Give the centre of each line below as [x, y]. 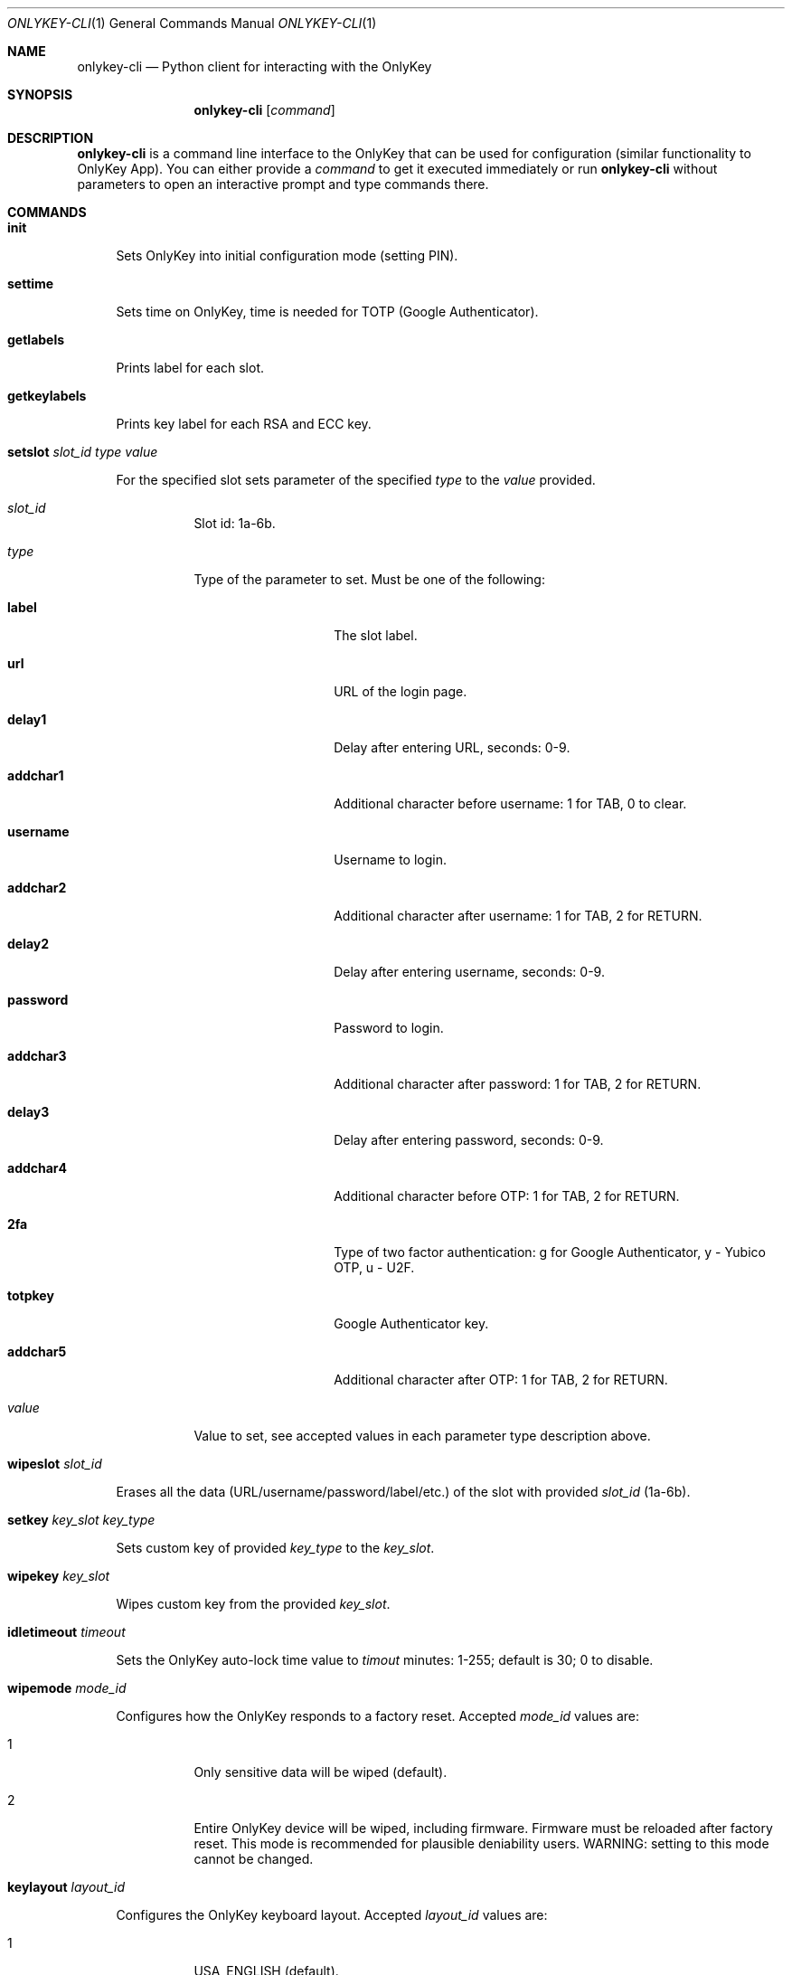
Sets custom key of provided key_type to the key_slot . [275, 1548]
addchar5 [37, 1351]
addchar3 [37, 1056]
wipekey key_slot [59, 1576]
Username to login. [390, 860]
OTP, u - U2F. [374, 1267]
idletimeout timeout [66, 1632]
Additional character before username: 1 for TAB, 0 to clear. [510, 803]
